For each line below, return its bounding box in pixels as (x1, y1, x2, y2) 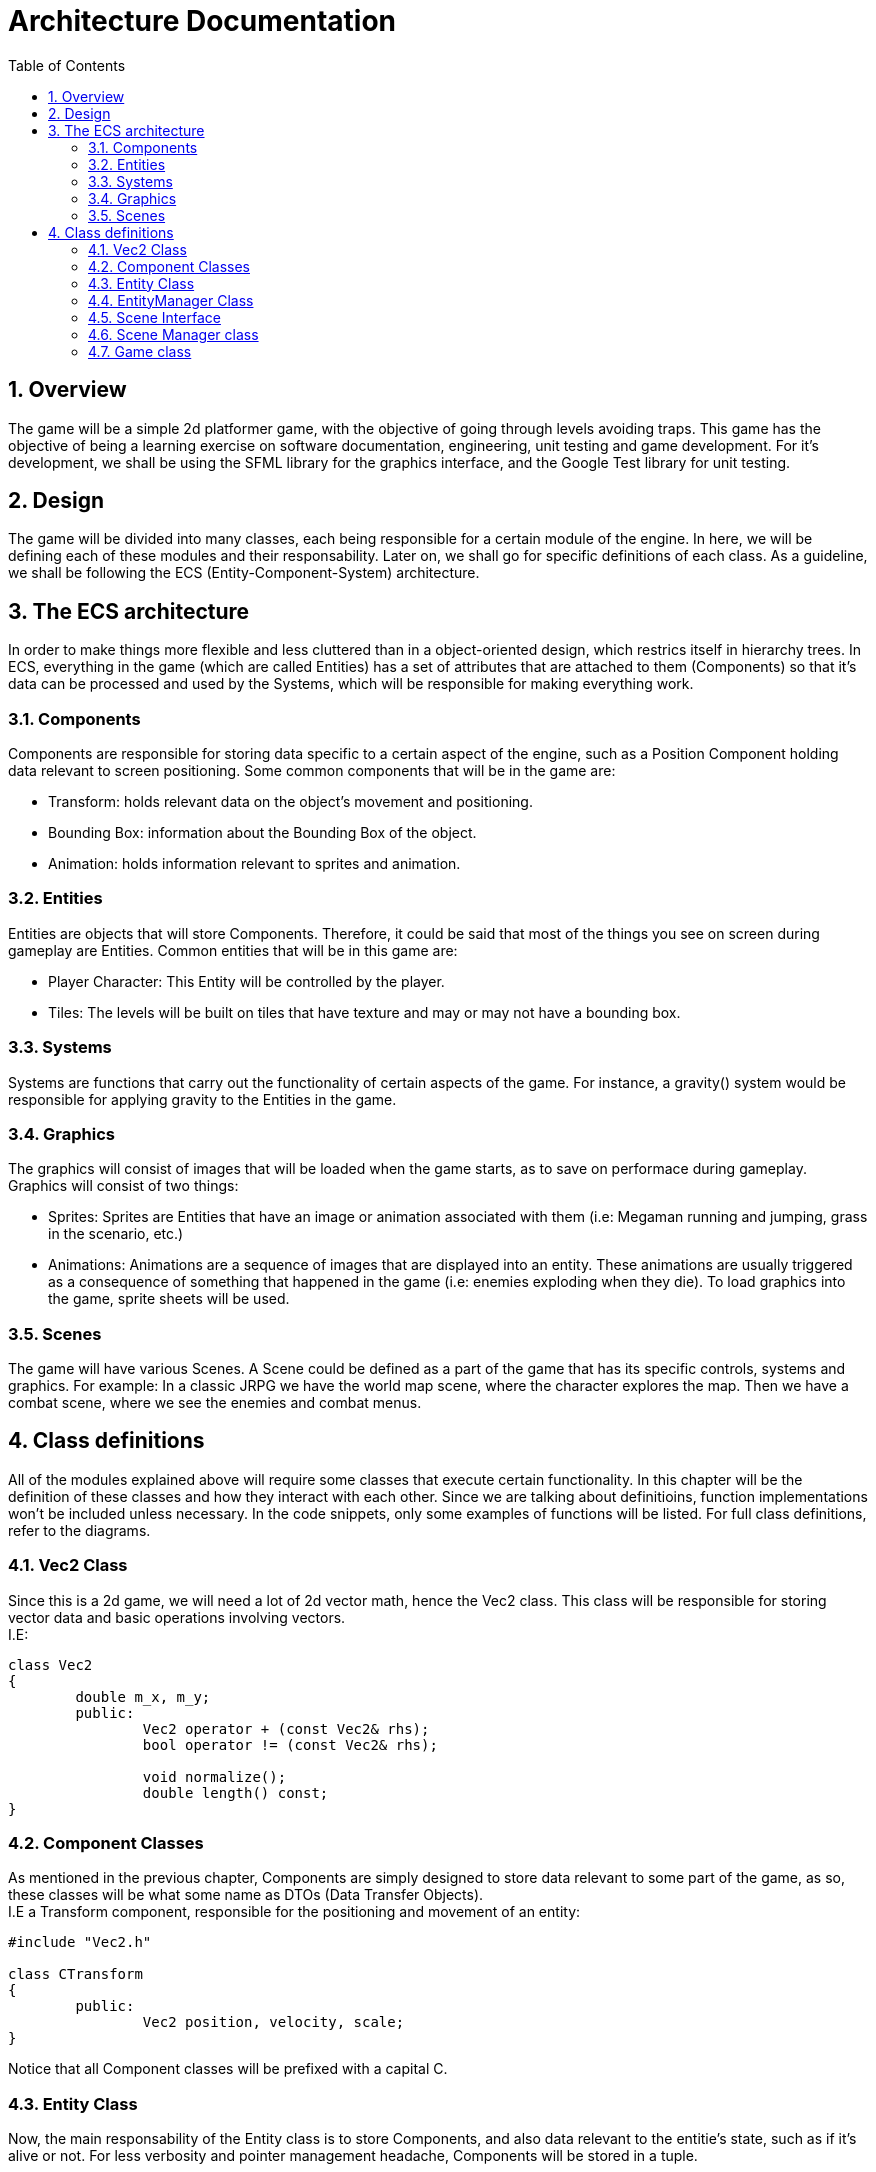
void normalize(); (142, 1768, 287, 1785)
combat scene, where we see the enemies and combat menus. (8, 1394, 422, 1412)
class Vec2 (8, 1656, 93, 1673)
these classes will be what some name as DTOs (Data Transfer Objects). (8, 1886, 484, 1904)
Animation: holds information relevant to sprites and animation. (48, 855, 461, 873)
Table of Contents (8, 56, 126, 74)
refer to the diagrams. (8, 1521, 151, 1539)
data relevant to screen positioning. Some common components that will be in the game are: (8, 762, 616, 780)
